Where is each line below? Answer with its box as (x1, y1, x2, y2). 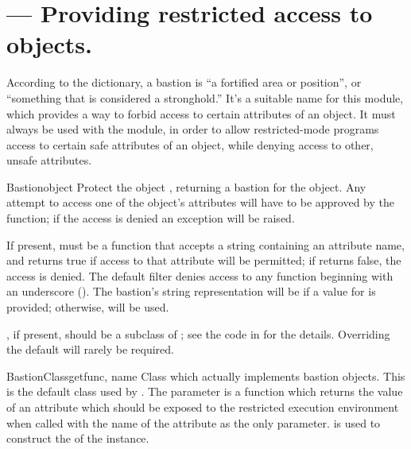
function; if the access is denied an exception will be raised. (6, 210, 295, 226)
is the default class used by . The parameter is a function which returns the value (6, 383, 403, 400)
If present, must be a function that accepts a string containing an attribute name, (6, 236, 405, 253)
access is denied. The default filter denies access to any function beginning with (6, 267, 394, 284)
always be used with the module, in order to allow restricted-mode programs (6, 121, 379, 137)
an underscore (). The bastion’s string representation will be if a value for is (6, 283, 376, 300)
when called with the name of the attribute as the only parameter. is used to (6, 414, 381, 431)
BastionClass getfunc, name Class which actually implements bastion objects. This (6, 367, 405, 384)
